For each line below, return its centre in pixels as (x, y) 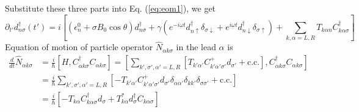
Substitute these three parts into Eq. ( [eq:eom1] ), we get (111, 8)
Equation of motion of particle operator (79, 47)
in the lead (196, 47)
